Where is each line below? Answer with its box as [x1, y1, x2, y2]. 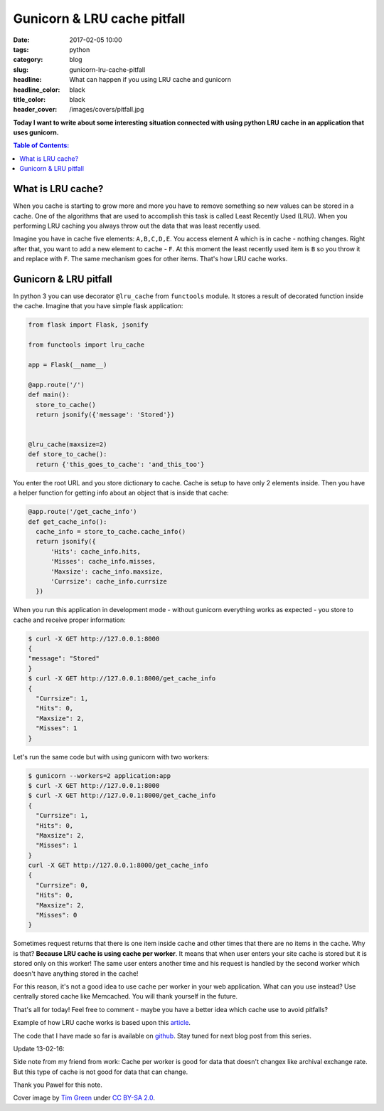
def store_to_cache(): [28, 451, 107, 458]
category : [13, 56, 43, 64]
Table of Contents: [13, 141, 70, 149]
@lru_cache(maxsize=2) [28, 441, 107, 448]
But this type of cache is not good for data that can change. [13, 1068, 188, 1076]
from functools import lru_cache [28, 341, 145, 349]
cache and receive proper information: [13, 616, 126, 624]
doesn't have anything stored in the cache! [13, 969, 139, 978]
